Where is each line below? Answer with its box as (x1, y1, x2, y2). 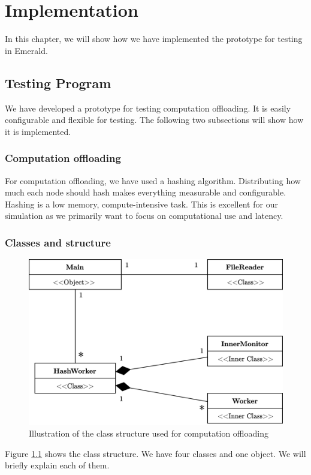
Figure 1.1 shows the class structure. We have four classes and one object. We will (5, 447, 306, 459)
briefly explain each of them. (5, 459, 110, 471)
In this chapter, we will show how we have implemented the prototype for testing (5, 32, 303, 45)
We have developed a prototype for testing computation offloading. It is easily (5, 101, 291, 114)
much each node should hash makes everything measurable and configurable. (5, 186, 286, 199)
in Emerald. (5, 44, 48, 56)
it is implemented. (5, 125, 71, 137)
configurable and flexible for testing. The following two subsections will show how (5, 113, 304, 126)
